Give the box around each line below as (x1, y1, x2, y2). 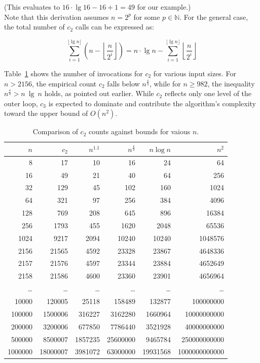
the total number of (4, 21, 65, 32)
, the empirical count (32, 78, 97, 88)
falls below (107, 78, 140, 88)
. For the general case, (179, 11, 248, 22)
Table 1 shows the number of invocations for (4, 68, 143, 78)
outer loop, (4, 98, 38, 108)
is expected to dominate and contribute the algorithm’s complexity (48, 98, 256, 108)
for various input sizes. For (153, 68, 236, 78)
